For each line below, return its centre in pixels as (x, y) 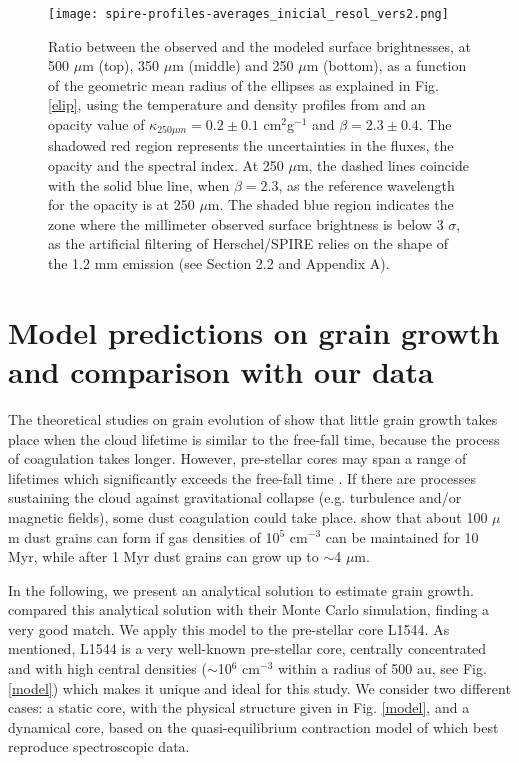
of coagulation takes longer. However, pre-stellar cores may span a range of (237, 458)
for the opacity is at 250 (121, 204)
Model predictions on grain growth (254, 331)
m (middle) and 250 (233, 65)
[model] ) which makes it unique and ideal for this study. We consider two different (259, 687)
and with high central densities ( (107, 668)
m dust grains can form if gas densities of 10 (144, 536)
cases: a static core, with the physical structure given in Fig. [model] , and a (239, 707)
